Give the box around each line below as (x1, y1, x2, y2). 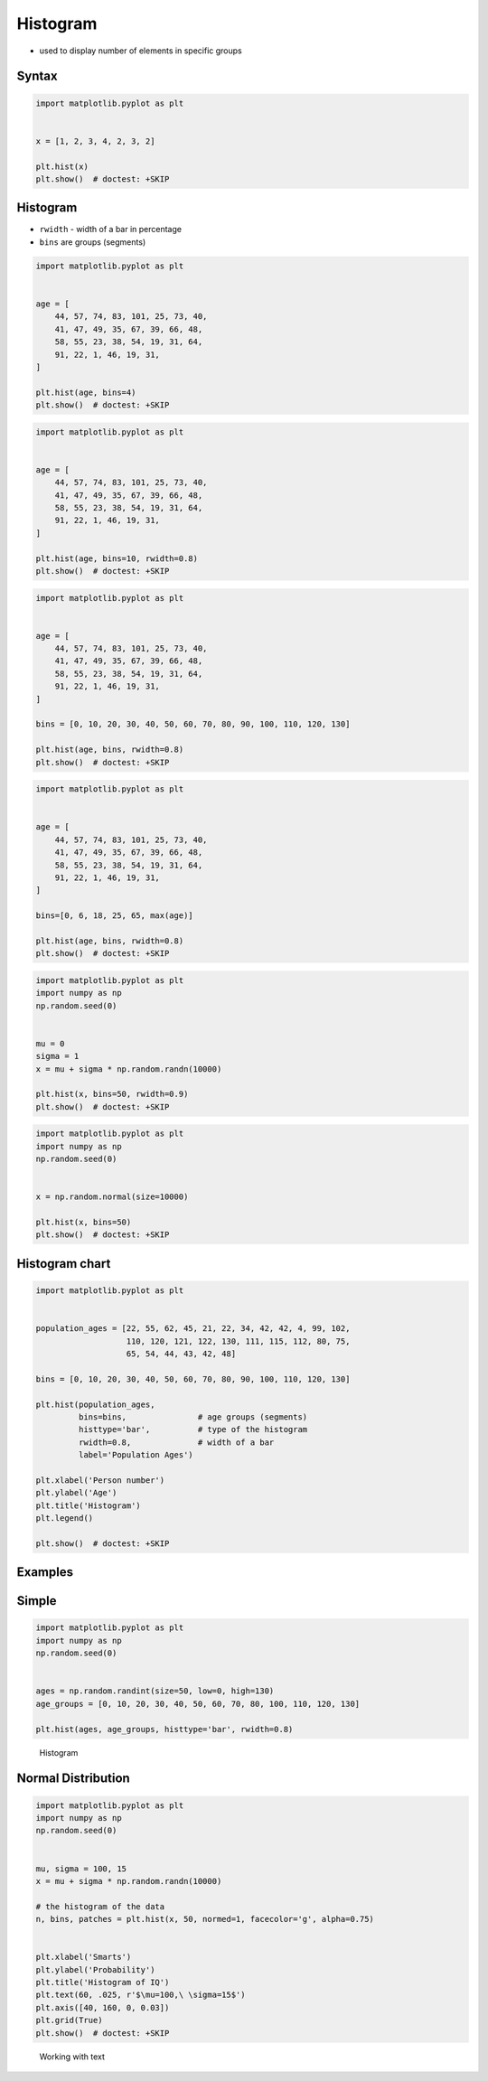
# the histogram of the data (35, 1901, 165, 1911)
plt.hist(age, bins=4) (35, 387, 136, 398)
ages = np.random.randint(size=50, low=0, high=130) (35, 1686, 275, 1696)
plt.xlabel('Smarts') (35, 1952, 132, 1963)
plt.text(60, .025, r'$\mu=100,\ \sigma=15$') (35, 1990, 246, 2001)
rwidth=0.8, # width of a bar (78, 1437, 275, 1448)
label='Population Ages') (78, 1450, 193, 1460)
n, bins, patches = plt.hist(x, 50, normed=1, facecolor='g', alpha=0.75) (35, 1914, 375, 1925)
